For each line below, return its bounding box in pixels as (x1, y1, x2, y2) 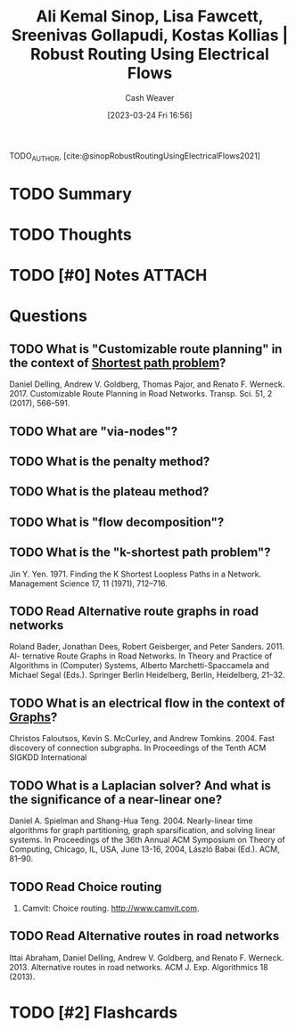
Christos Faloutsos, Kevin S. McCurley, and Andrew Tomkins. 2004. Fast (9, 733, 275, 744)
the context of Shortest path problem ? (9, 355, 226, 371)
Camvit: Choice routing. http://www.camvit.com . (21, 903, 200, 913)
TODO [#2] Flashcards (9, 1002, 178, 1022)
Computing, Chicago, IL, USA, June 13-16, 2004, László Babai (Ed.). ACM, (9, 844, 280, 854)
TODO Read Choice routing (9, 879, 162, 895)
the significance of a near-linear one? (9, 791, 223, 807)
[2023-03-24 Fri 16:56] (107, 110, 193, 120)
